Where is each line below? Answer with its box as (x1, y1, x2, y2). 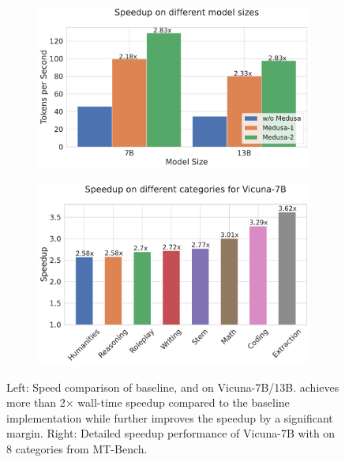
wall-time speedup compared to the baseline (77, 394, 290, 411)
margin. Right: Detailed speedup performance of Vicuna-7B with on (6, 425, 336, 441)
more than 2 (6, 394, 66, 411)
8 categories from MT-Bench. (6, 440, 148, 456)
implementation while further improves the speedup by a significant (6, 409, 333, 426)
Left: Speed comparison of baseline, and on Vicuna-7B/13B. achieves (6, 378, 339, 395)
